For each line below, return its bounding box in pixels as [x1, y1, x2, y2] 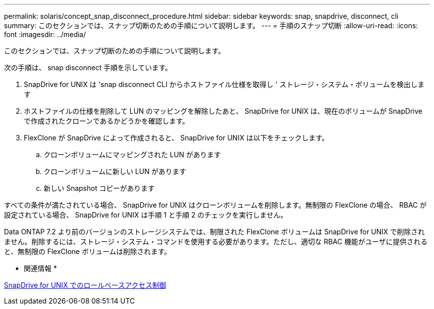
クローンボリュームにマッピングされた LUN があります [44, 150, 221, 159]
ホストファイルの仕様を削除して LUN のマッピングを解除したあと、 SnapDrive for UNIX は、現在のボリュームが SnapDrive [24, 107, 423, 115]
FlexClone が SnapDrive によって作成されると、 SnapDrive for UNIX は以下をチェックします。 [24, 133, 329, 142]
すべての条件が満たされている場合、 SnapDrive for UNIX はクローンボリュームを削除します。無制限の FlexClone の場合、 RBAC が [4, 201, 427, 209]
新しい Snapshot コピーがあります [44, 184, 155, 192]
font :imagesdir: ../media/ [4, 30, 86, 39]
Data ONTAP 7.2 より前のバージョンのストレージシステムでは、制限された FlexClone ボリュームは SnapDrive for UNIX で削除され [4, 227, 425, 236]
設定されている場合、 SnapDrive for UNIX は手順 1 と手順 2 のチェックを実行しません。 [4, 211, 287, 219]
